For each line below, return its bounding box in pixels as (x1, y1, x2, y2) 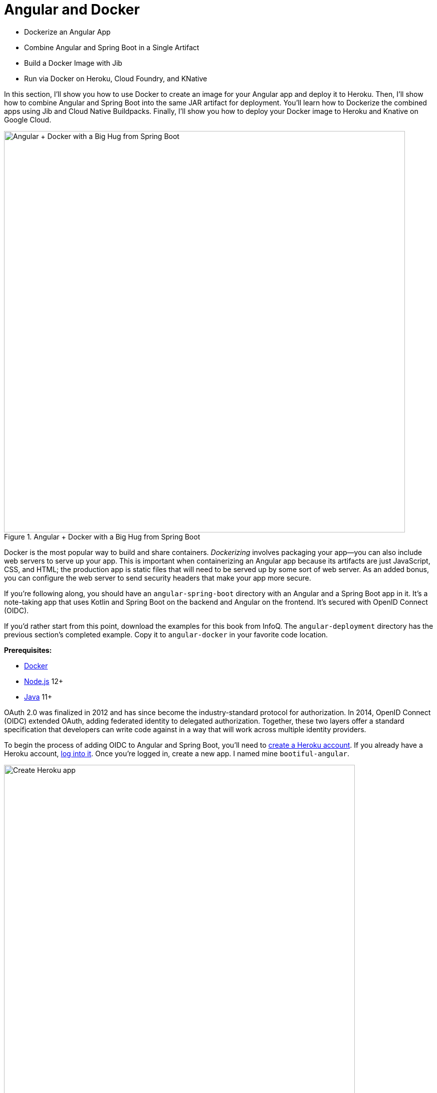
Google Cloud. (4, 115, 52, 124)
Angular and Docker (4, 1, 140, 18)
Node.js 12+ (24, 676, 63, 686)
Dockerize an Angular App (24, 27, 111, 36)
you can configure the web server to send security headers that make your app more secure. (4, 573, 311, 582)
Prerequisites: (4, 645, 52, 654)
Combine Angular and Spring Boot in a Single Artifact (24, 43, 199, 52)
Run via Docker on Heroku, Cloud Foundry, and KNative (24, 74, 207, 83)
